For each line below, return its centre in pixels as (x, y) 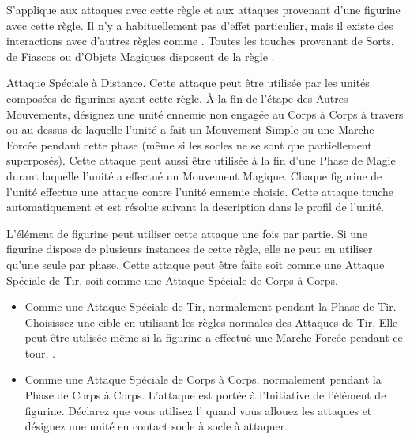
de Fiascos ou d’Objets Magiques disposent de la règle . (141, 56)
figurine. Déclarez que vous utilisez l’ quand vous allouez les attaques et (198, 410)
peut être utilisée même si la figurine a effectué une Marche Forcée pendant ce (214, 337)
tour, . (40, 352)
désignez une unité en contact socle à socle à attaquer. (156, 426)
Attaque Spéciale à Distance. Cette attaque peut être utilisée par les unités (188, 83)
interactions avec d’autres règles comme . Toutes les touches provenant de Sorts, (200, 41)
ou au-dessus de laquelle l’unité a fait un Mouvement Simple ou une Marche (190, 129)
